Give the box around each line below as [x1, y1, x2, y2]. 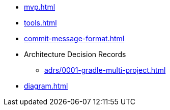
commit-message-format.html [24, 34, 125, 43]
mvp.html [24, 3, 55, 11]
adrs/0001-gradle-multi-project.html [44, 66, 166, 74]
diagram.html [24, 81, 68, 90]
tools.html [24, 18, 57, 27]
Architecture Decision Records [24, 50, 126, 59]
